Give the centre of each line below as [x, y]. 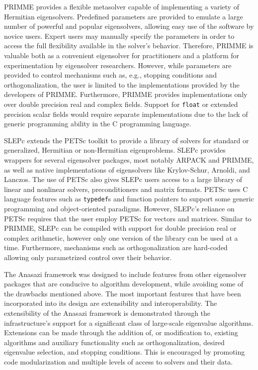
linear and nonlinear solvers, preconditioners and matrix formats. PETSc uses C [126, 189]
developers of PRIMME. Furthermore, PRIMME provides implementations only [126, 94]
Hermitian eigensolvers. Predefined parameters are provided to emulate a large [124, 16]
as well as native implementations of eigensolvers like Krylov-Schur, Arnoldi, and [127, 169]
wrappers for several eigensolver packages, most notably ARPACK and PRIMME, [129, 159]
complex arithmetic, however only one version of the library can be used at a [121, 237]
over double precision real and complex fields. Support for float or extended [121, 104]
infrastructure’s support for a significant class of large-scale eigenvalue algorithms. [129, 323]
